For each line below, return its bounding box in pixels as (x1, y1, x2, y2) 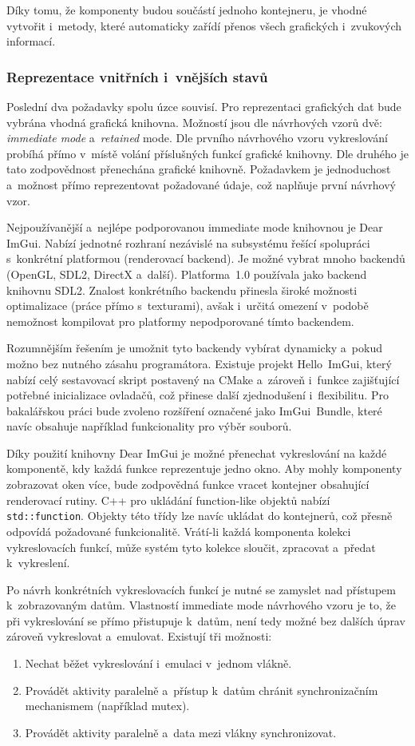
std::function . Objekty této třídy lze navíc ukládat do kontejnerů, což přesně (6, 507, 393, 524)
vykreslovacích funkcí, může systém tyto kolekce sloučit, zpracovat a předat (6, 538, 376, 555)
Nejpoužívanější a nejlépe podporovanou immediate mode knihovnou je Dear (6, 219, 383, 236)
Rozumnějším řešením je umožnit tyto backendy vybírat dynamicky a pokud (6, 339, 383, 356)
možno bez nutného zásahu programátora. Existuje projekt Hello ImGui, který (6, 355, 392, 371)
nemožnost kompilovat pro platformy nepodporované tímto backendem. (6, 312, 354, 329)
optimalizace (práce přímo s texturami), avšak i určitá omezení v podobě (6, 297, 369, 314)
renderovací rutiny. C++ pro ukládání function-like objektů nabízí (6, 491, 330, 508)
